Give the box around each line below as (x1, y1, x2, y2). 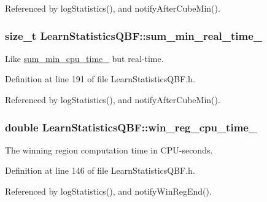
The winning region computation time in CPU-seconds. (5, 143, 213, 156)
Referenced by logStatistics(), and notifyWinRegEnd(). (5, 185, 212, 197)
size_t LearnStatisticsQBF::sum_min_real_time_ (5, 28, 263, 43)
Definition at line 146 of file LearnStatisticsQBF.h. (5, 164, 195, 177)
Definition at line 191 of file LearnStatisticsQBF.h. (5, 72, 195, 85)
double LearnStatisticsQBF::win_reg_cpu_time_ (5, 119, 258, 134)
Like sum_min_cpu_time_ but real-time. (5, 52, 164, 64)
